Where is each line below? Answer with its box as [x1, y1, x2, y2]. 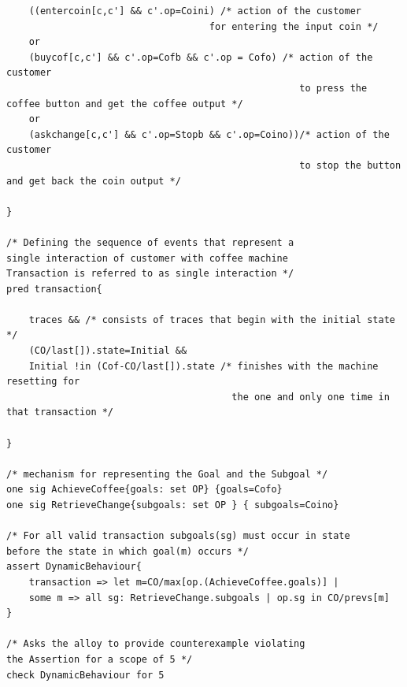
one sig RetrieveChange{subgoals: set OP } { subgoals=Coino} [6, 499, 339, 511]
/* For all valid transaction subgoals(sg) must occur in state [6, 530, 350, 542]
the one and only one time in [231, 391, 390, 403]
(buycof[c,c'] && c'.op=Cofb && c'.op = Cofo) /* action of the [28, 51, 373, 63]
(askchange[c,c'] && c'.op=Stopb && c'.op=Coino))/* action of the [28, 128, 390, 140]
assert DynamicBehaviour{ [6, 561, 142, 573]
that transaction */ [6, 407, 114, 418]
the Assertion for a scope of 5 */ [6, 653, 193, 665]
